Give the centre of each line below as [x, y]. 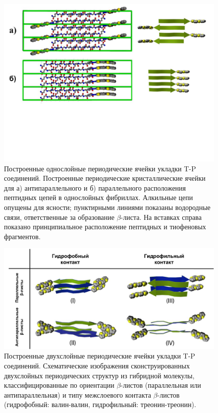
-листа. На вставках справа [161, 217]
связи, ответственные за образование [59, 217]
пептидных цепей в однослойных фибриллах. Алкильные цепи [99, 197]
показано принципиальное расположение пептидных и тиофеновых [105, 227]
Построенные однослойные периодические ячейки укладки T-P [100, 168]
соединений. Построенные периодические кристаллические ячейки [105, 178]
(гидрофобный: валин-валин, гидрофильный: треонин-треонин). [100, 404]
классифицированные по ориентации [59, 385]
